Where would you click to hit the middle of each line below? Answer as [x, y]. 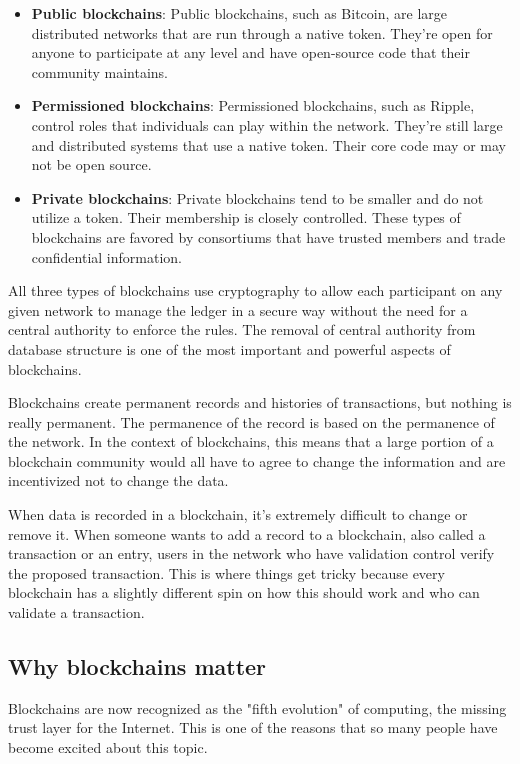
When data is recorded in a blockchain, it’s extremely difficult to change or [238, 514]
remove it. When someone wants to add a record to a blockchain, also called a [247, 533]
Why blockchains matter [137, 666]
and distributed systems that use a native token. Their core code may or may [268, 144]
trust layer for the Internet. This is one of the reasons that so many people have [253, 727]
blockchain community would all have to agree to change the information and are [257, 460]
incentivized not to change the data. [118, 480]
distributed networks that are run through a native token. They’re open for [262, 32]
